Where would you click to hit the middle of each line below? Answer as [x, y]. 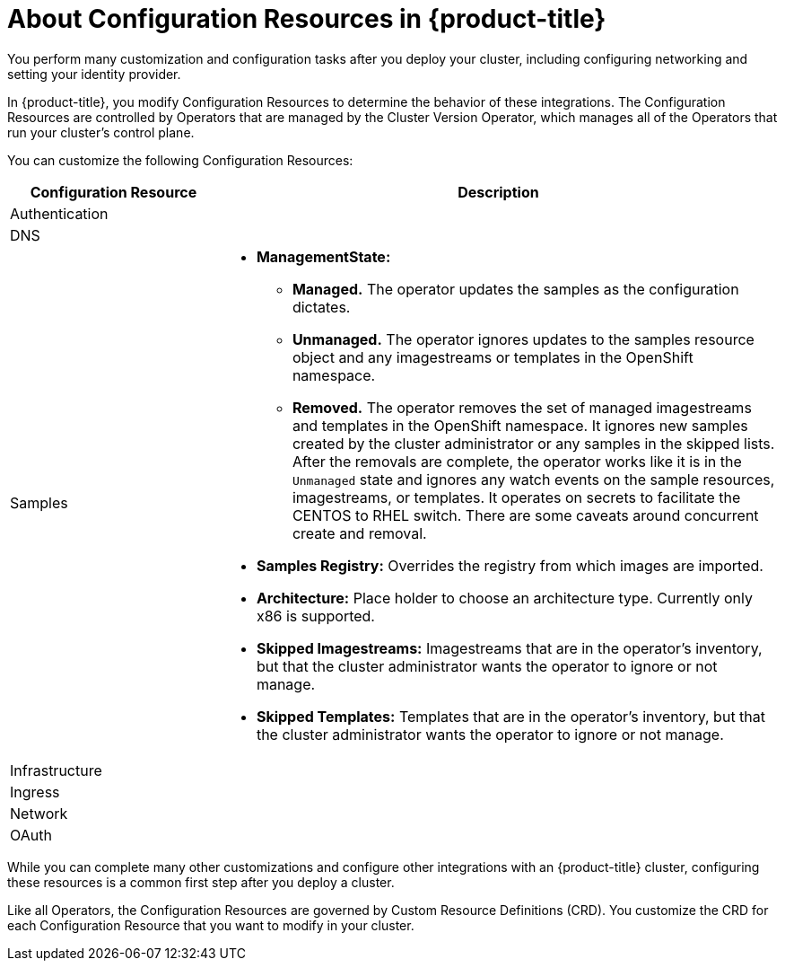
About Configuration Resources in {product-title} [307, 19]
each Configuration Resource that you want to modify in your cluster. [211, 925]
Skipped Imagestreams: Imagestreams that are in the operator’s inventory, [509, 648]
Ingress [35, 792]
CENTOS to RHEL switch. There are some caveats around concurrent [525, 515]
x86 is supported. [315, 616]
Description [498, 192]
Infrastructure [56, 770]
